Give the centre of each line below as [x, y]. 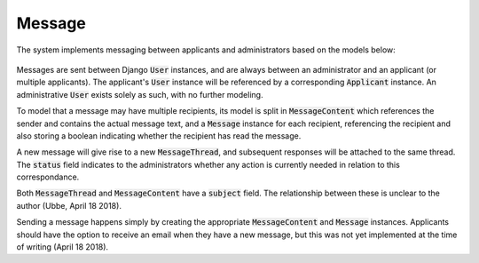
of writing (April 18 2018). [63, 247]
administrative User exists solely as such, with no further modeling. [140, 94]
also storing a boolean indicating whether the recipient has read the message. [159, 135]
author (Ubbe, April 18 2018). [69, 205]
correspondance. [48, 177]
